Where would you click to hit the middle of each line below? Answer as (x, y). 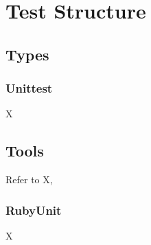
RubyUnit (34, 210)
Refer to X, (29, 179)
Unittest (29, 88)
